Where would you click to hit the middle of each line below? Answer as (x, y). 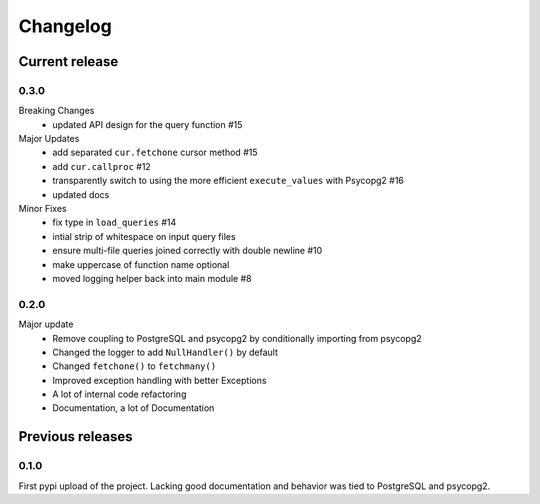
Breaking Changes (56, 111)
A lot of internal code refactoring (119, 394)
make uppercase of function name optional (141, 264)
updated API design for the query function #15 (147, 124)
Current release (68, 61)
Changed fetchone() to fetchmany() (134, 366)
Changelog (65, 26)
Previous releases (75, 436)
